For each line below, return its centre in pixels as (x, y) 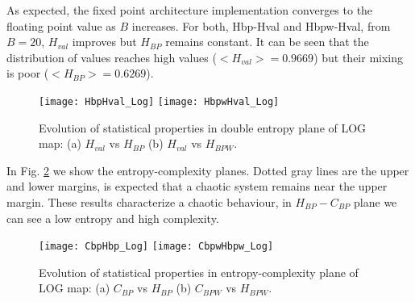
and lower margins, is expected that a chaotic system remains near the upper (197, 186)
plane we (376, 202)
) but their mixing (359, 57)
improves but (104, 42)
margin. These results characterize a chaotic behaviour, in (149, 202)
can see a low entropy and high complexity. (113, 218)
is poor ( (28, 73)
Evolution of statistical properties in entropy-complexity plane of (199, 272)
